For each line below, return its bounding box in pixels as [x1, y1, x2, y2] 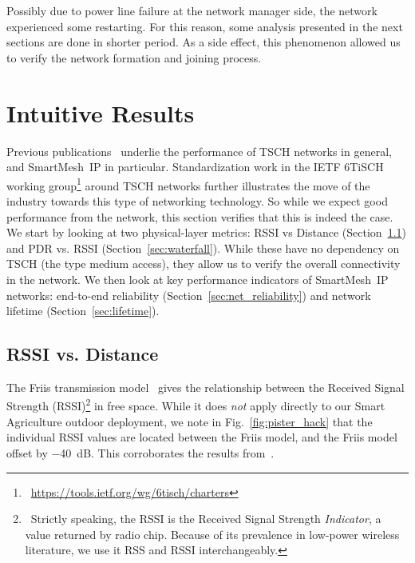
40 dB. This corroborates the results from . [60, 444, 275, 461]
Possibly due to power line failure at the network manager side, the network [6, 2, 377, 18]
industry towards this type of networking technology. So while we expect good [6, 192, 388, 209]
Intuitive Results [6, 96, 195, 129]
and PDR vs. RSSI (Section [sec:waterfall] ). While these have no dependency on [6, 239, 400, 256]
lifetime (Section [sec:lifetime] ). [6, 302, 160, 319]
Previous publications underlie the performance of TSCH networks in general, [6, 142, 392, 159]
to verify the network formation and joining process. [6, 49, 262, 66]
